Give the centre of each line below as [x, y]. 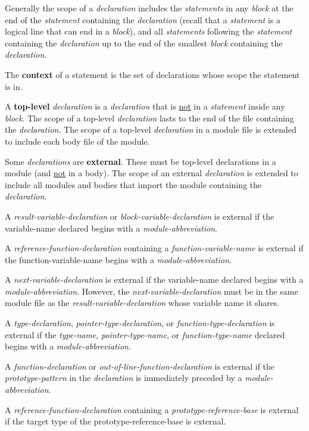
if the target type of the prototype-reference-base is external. [116, 421]
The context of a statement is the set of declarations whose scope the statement [152, 74]
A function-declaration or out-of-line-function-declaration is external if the [140, 366]
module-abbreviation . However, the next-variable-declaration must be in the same [152, 291]
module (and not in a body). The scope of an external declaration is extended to [152, 173]
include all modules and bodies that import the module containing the [133, 184]
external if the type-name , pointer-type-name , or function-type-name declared [145, 334]
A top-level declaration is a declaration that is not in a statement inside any [145, 106]
